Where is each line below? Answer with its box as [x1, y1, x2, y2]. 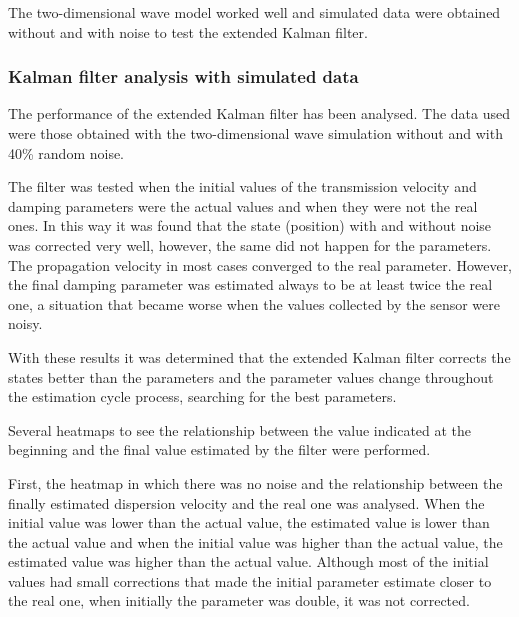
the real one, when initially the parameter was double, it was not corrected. [8, 590, 470, 611]
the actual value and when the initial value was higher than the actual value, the [8, 531, 503, 552]
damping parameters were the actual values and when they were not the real [8, 195, 478, 216]
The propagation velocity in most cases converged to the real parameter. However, [8, 254, 513, 275]
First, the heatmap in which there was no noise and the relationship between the [8, 472, 503, 493]
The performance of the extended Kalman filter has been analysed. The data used [8, 103, 511, 124]
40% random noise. [8, 142, 125, 163]
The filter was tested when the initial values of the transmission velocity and [8, 176, 477, 197]
